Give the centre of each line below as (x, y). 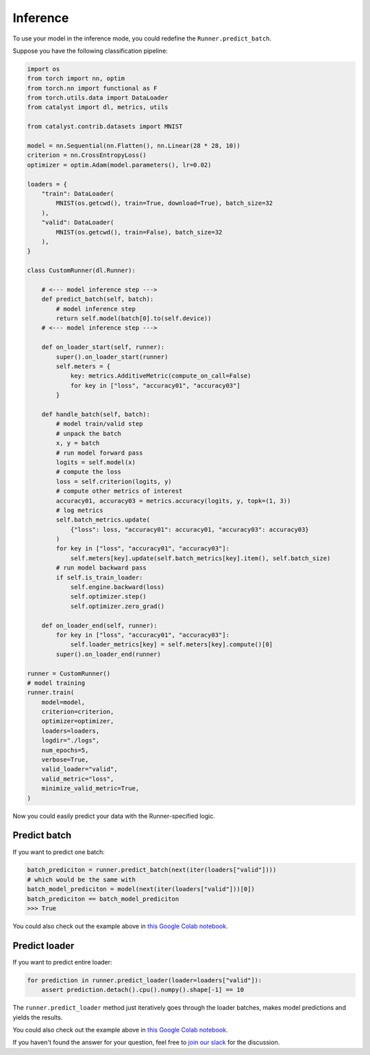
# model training (56, 683)
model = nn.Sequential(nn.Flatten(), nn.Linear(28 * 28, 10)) (134, 146)
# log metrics (79, 510)
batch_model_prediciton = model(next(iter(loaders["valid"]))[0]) (141, 889)
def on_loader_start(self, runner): (103, 347)
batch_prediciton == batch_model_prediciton (103, 899)
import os (44, 69)
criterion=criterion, (78, 712)
